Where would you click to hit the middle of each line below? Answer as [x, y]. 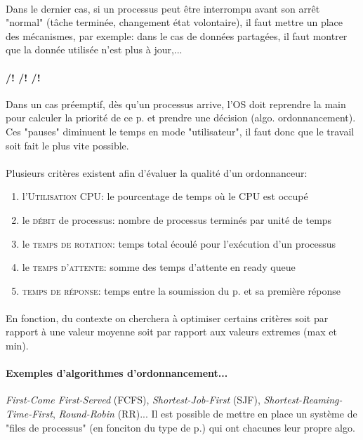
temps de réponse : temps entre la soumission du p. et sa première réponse [181, 290]
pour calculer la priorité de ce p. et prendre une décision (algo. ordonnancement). [181, 118]
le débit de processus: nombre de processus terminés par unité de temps [177, 219]
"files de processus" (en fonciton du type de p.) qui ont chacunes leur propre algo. [180, 427]
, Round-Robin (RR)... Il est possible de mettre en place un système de [205, 414]
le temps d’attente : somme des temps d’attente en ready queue [159, 267]
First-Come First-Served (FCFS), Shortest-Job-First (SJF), [133, 400]
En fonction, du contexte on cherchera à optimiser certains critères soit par [167, 318]
